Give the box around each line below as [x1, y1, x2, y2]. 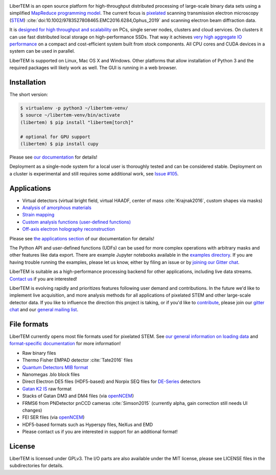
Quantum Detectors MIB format [22, 364, 88, 370]
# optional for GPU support [20, 133, 90, 140]
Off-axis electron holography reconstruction [22, 226, 115, 232]
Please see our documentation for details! [9, 154, 98, 160]
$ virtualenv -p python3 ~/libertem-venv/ [20, 105, 128, 111]
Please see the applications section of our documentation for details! [9, 235, 154, 241]
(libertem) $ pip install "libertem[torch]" [20, 119, 134, 125]
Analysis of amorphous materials [22, 205, 91, 211]
